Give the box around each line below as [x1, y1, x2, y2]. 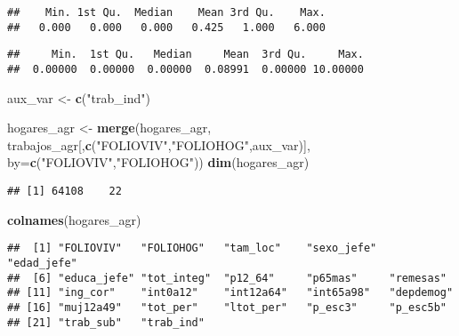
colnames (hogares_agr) [7, 210, 141, 228]
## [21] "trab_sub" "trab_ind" [7, 316, 205, 329]
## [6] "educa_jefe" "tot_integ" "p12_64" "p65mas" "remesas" [7, 271, 447, 284]
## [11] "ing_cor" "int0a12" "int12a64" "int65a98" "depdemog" [7, 286, 454, 300]
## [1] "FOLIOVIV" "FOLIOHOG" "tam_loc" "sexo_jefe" [7, 242, 377, 255]
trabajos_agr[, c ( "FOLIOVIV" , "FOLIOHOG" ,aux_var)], [7, 135, 310, 154]
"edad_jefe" [7, 256, 77, 269]
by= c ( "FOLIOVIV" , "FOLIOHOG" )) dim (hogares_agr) [7, 153, 310, 172]
